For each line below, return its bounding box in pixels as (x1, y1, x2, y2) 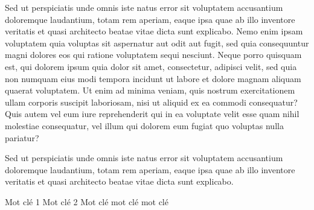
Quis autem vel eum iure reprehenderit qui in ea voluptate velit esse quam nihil (5, 107, 300, 120)
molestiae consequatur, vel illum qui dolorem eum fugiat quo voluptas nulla (5, 119, 284, 132)
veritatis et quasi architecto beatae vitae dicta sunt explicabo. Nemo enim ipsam (5, 25, 303, 37)
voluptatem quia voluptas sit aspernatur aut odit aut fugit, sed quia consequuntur (5, 36, 309, 49)
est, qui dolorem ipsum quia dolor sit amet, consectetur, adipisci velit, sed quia (5, 60, 297, 72)
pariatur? (5, 131, 39, 144)
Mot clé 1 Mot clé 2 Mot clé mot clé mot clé (5, 195, 168, 208)
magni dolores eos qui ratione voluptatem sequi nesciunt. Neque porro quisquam (5, 48, 302, 61)
